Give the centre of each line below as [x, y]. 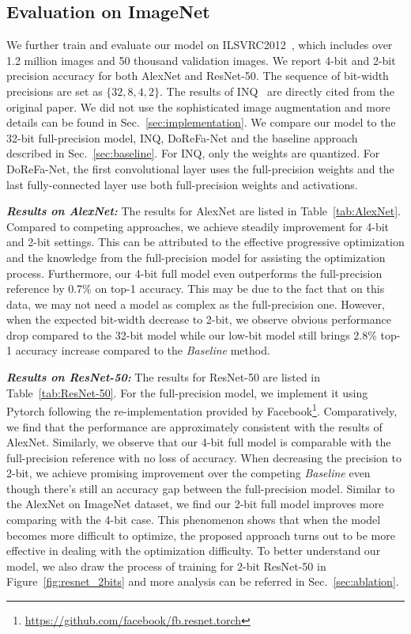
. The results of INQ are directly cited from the [277, 91]
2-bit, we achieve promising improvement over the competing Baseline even [189, 473]
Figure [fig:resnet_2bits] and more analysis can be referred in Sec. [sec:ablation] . [203, 581]
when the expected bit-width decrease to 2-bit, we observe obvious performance [199, 319]
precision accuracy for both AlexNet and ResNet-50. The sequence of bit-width [198, 76]
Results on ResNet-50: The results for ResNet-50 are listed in [164, 377]
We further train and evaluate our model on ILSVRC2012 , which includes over [200, 45]
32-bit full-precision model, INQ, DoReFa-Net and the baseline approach [182, 137]
